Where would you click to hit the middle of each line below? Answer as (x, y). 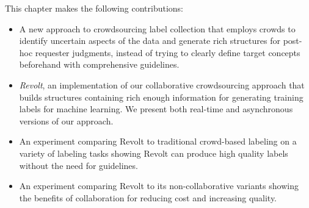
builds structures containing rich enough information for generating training (161, 97)
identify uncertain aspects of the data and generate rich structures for (150, 41)
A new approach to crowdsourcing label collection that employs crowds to (157, 28)
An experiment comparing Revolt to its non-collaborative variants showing (159, 186)
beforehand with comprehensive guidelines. (99, 64)
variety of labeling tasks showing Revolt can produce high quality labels (154, 153)
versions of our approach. (66, 120)
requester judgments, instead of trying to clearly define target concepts (168, 52)
